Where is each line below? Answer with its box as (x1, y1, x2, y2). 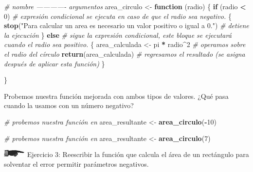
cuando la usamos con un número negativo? (4, 100, 134, 110)
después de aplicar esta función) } (4, 58, 105, 68)
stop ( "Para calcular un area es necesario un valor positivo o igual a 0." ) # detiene (4, 20, 249, 31)
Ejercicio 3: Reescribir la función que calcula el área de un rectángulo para (27, 149, 249, 159)
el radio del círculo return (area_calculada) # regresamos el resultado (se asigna (4, 48, 245, 59)
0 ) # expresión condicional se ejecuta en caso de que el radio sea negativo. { (4, 11, 232, 21)
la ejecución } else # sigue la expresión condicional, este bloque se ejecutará (4, 30, 232, 40)
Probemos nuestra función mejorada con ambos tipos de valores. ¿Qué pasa (4, 91, 229, 101)
